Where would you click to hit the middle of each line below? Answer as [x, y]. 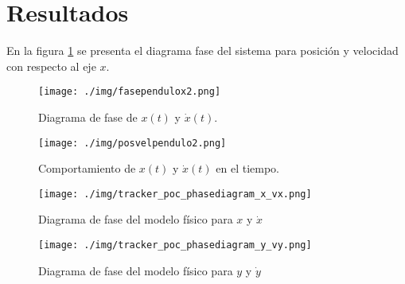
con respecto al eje [51, 66]
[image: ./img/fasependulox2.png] [130, 92]
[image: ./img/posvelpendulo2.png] [132, 143]
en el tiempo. [248, 168]
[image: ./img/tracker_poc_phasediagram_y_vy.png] [175, 245]
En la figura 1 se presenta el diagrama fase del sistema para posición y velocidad [202, 51]
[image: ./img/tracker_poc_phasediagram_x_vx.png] [175, 194]
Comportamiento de [87, 168]
